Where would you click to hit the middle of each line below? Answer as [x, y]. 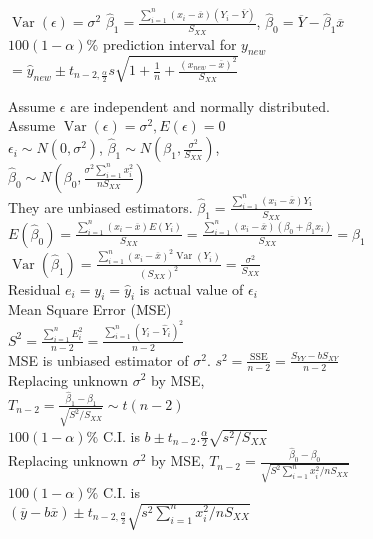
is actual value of [191, 288]
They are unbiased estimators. [100, 206]
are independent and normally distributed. [200, 105]
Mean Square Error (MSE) [90, 309]
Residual [34, 288]
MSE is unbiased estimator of [98, 359]
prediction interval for [169, 43]
